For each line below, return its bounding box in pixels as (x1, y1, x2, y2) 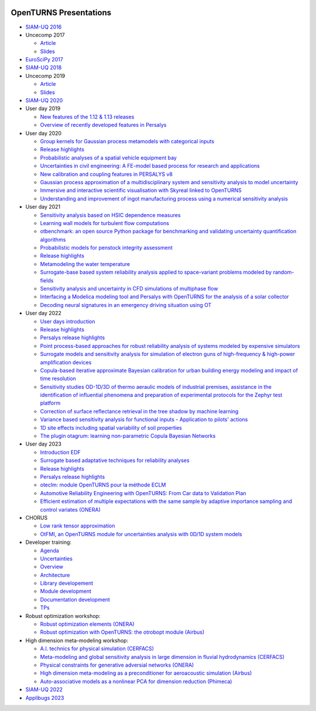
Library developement (40, 579, 94, 587)
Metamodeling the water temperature (40, 260, 130, 267)
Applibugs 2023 (25, 694, 64, 701)
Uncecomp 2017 (25, 31, 66, 38)
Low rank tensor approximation (40, 522, 115, 529)
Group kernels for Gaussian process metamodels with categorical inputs (40, 137, 215, 144)
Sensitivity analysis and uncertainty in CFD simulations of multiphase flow (40, 285, 218, 292)
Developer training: (25, 539, 72, 546)
